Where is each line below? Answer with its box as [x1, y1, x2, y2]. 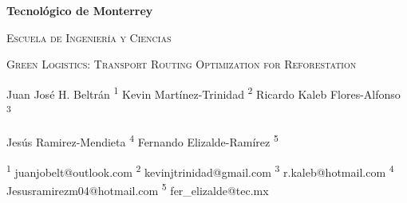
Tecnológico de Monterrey [6, 2, 153, 18]
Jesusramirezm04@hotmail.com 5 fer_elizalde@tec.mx [6, 179, 269, 198]
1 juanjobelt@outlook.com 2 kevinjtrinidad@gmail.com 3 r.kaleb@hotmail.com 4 [6, 161, 394, 180]
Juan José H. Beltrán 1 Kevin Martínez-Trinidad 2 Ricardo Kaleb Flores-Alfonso [6, 83, 401, 102]
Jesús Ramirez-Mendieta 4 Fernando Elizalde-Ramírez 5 [6, 131, 279, 150]
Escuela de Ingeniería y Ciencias [6, 29, 172, 45]
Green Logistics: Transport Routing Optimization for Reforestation [6, 56, 357, 72]
